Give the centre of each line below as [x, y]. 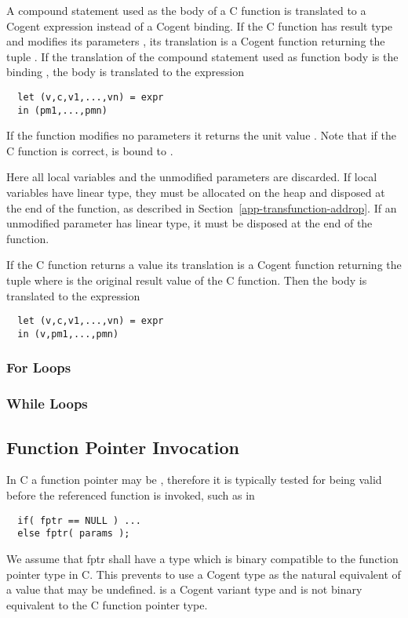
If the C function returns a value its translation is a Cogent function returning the [204, 265]
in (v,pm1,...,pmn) [68, 334]
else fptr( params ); [74, 534]
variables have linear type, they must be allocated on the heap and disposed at [196, 193]
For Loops [39, 367]
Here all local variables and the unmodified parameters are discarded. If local [192, 177]
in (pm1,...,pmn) [62, 110]
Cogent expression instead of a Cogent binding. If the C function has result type [200, 25]
